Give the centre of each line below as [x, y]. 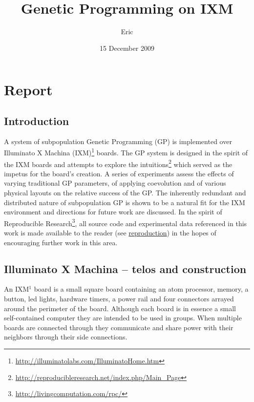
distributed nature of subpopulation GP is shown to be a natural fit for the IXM [125, 202]
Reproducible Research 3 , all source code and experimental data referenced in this [126, 222]
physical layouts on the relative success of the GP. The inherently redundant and [125, 192]
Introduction [37, 120]
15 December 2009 [127, 48]
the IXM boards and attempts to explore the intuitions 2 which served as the [118, 163]
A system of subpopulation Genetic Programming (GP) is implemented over [118, 141]
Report [28, 90]
